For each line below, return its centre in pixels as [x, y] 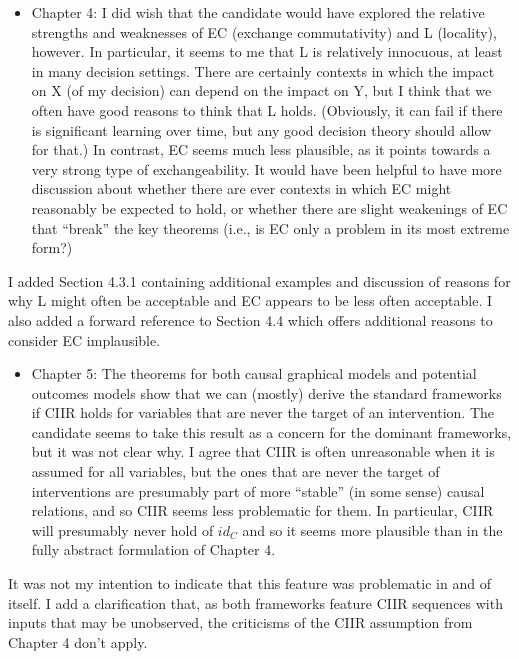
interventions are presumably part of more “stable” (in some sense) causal [258, 490]
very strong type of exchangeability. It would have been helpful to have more [266, 168]
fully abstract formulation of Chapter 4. [153, 549]
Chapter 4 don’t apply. [78, 641]
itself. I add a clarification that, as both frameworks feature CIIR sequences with [255, 602]
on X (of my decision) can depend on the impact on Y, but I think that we [261, 90]
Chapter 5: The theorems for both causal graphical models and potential [254, 373]
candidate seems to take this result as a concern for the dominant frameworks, [271, 431]
